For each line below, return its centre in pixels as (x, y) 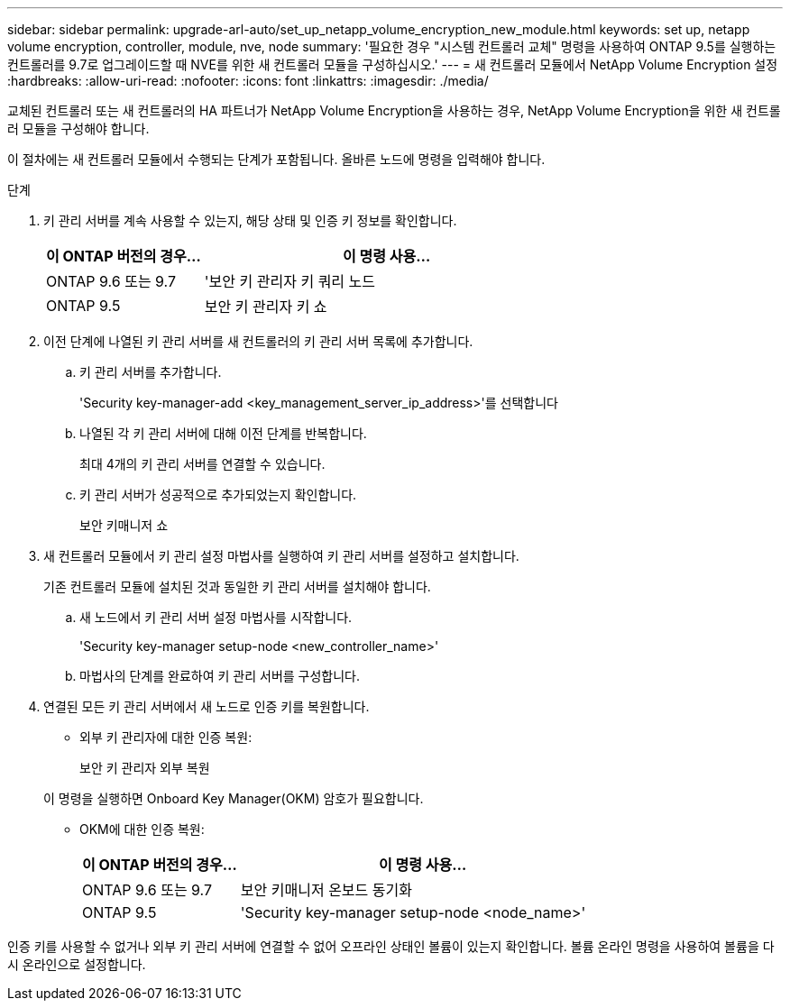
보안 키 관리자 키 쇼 (266, 307)
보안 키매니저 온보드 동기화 (326, 890)
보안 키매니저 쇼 (124, 525)
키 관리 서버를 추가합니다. (151, 372)
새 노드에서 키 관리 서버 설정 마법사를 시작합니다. (216, 617)
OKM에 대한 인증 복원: (142, 829)
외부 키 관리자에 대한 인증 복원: (166, 737)
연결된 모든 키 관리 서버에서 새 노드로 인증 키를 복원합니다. (207, 706)
